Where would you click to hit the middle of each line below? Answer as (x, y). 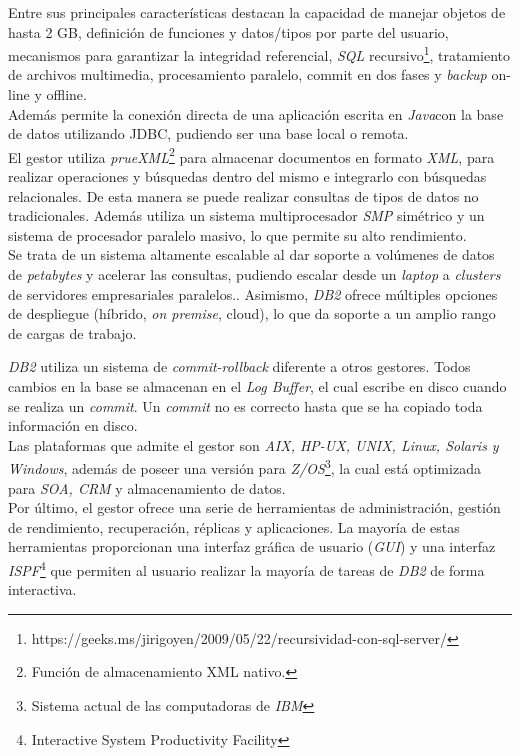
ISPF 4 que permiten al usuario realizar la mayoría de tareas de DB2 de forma (246, 568)
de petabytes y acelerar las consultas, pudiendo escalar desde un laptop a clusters (254, 274)
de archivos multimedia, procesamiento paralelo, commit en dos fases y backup (247, 74)
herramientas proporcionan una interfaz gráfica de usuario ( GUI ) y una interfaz (252, 546)
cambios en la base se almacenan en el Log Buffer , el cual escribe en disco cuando (257, 386)
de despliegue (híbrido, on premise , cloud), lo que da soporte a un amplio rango (252, 313)
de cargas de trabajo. (72, 332)
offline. (66, 94)
